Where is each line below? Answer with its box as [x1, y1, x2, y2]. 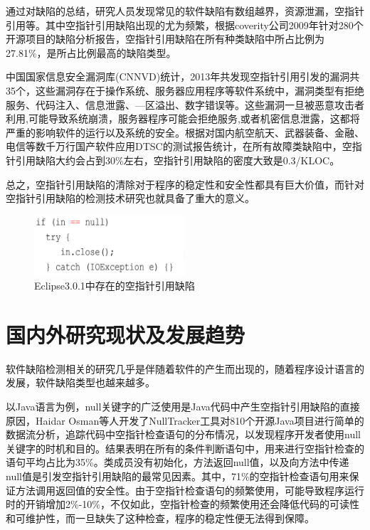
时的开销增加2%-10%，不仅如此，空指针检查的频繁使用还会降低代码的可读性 [6, 497, 359, 512]
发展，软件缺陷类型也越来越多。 [6, 375, 155, 390]
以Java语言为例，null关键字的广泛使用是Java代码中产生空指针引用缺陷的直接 [6, 398, 360, 413]
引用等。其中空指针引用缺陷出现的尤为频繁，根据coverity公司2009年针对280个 [6, 17, 364, 32]
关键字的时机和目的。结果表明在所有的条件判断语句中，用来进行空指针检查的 [6, 440, 364, 455]
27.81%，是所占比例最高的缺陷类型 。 [6, 45, 176, 60]
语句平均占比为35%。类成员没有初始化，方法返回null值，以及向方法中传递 [6, 455, 349, 470]
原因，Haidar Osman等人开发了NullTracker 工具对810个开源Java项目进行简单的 [6, 413, 364, 428]
